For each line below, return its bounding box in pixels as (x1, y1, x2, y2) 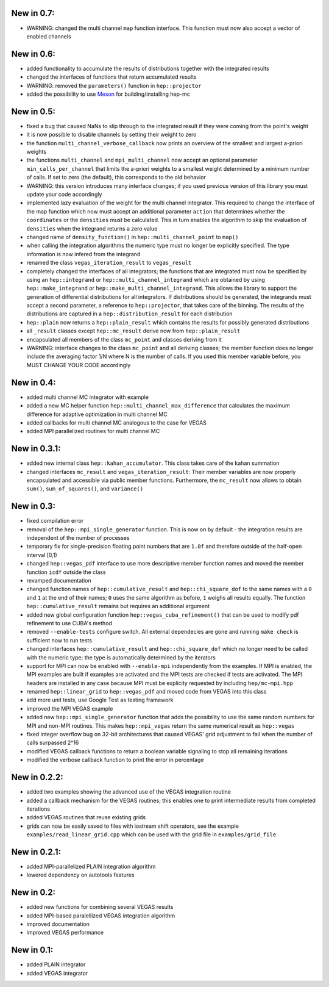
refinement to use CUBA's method (26, 619, 113, 626)
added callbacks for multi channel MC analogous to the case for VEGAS (26, 418, 207, 426)
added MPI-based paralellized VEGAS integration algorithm (26, 912, 175, 919)
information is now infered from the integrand (26, 250, 141, 257)
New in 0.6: (11, 49, 56, 59)
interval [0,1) (26, 551, 57, 558)
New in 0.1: (11, 945, 54, 955)
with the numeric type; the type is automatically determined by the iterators (26, 653, 216, 661)
